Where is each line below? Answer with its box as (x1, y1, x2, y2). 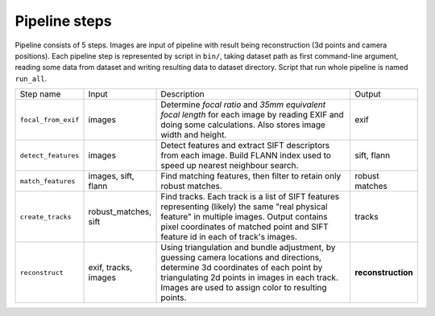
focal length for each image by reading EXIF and (160, 109, 344, 121)
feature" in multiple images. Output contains (160, 211, 328, 223)
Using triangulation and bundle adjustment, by (160, 242, 336, 253)
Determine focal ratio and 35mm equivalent (160, 99, 326, 110)
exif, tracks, (88, 262, 133, 273)
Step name (19, 88, 61, 100)
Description (160, 88, 205, 100)
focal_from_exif (19, 115, 80, 124)
